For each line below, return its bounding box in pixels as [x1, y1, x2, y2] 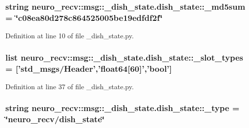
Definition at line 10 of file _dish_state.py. [5, 31, 134, 41]
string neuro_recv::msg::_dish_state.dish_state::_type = [5, 102, 240, 114]
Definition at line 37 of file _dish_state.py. [5, 81, 134, 91]
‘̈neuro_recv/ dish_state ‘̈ [5, 113, 105, 125]
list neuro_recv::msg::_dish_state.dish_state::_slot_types [5, 51, 243, 63]
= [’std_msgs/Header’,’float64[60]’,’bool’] [5, 62, 172, 74]
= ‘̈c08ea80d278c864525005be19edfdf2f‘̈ [5, 11, 163, 23]
